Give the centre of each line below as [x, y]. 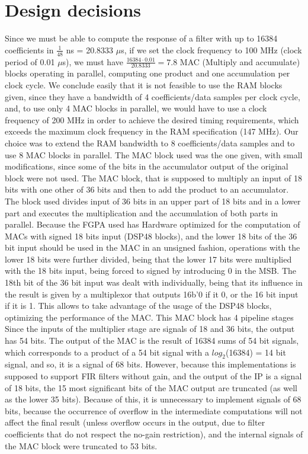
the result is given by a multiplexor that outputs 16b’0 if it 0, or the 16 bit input [152, 294]
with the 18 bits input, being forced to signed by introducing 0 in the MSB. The [151, 271]
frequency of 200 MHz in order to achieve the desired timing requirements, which [152, 119]
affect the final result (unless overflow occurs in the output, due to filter [135, 422]
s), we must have [93, 61]
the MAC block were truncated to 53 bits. [81, 445]
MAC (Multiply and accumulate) [240, 61]
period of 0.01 [30, 61]
